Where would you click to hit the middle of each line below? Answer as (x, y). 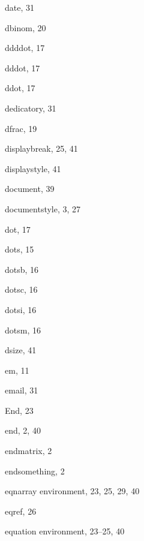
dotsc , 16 (21, 289)
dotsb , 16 (22, 269)
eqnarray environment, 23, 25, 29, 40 (72, 491)
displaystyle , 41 (33, 168)
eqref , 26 (21, 511)
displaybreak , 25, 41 (41, 148)
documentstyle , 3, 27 (43, 208)
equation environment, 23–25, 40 (65, 531)
